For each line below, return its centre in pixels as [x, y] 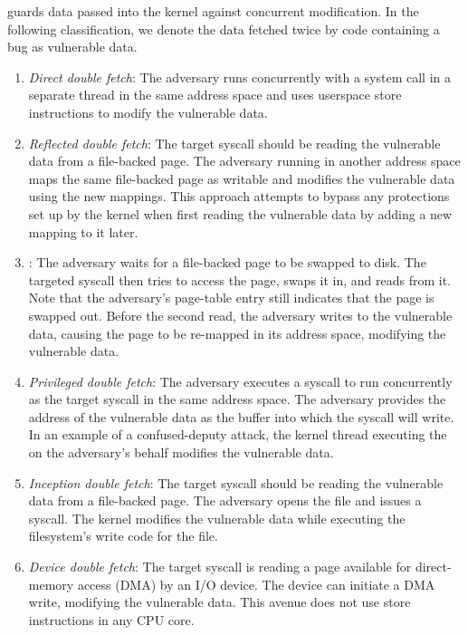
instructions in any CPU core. [111, 619]
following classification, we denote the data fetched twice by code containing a [224, 29]
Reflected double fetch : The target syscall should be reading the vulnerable [234, 143]
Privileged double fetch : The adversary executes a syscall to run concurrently [240, 381]
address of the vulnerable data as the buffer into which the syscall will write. [241, 416]
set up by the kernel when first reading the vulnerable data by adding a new [240, 213]
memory [51, 584]
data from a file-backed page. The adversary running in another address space [244, 161]
